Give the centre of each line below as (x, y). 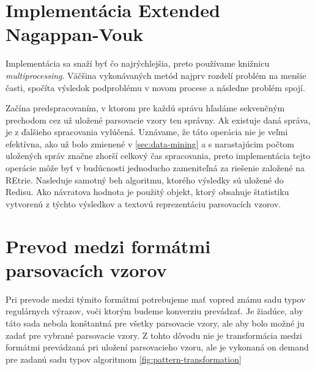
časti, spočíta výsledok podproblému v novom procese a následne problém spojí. (155, 87)
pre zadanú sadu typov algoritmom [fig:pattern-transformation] (124, 359)
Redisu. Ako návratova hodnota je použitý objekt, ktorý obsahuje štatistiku (147, 192)
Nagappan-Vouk (75, 34)
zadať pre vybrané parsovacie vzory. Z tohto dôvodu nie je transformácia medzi (154, 335)
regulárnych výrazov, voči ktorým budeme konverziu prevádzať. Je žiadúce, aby (154, 311)
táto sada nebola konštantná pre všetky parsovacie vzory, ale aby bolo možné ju (155, 323)
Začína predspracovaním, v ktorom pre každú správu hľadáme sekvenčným (145, 108)
